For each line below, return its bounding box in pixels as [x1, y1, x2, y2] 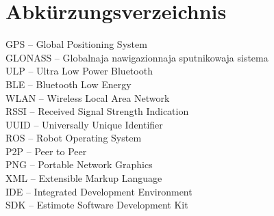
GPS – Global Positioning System [5, 37, 147, 51]
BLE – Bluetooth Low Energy [5, 77, 132, 91]
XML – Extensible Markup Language [5, 171, 162, 185]
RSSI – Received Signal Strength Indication [5, 104, 189, 118]
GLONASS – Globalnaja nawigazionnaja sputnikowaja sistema [5, 50, 269, 64]
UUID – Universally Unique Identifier [5, 117, 163, 131]
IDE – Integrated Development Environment [5, 184, 192, 198]
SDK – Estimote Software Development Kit [5, 198, 188, 212]
